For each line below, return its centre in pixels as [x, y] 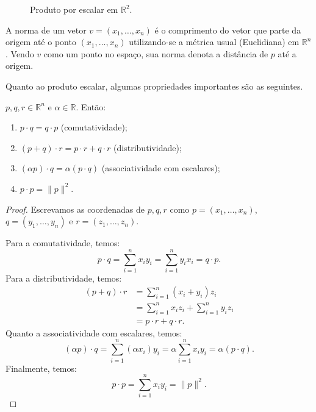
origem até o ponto [41, 42]
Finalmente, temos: [41, 368]
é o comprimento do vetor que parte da [228, 30]
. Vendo [20, 53]
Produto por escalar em [74, 9]
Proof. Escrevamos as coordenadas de [75, 209]
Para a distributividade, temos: [64, 278]
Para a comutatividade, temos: [63, 243]
